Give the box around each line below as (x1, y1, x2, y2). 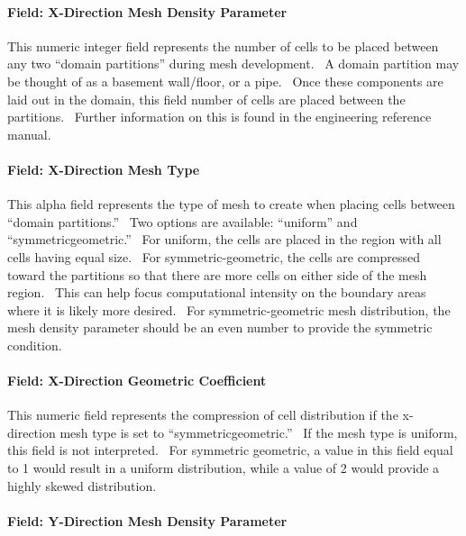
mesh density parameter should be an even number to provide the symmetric (7, 318, 433, 337)
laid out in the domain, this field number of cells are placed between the (7, 89, 406, 108)
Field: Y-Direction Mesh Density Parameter (7, 511, 288, 530)
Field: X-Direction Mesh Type (7, 159, 200, 178)
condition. (7, 335, 62, 354)
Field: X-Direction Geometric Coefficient (7, 371, 267, 390)
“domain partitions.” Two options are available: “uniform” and (7, 212, 358, 231)
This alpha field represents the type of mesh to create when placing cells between (7, 195, 455, 213)
